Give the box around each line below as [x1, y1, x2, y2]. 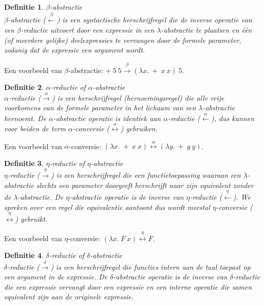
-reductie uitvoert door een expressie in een [20, 24, 154, 35]
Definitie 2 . [4, 82, 44, 92]
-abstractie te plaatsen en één [161, 24, 252, 35]
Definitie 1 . [4, 2, 44, 12]
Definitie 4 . [4, 250, 44, 261]
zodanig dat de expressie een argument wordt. [4, 44, 145, 55]
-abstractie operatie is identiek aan [53, 112, 161, 123]
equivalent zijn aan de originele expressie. [4, 291, 134, 302]
